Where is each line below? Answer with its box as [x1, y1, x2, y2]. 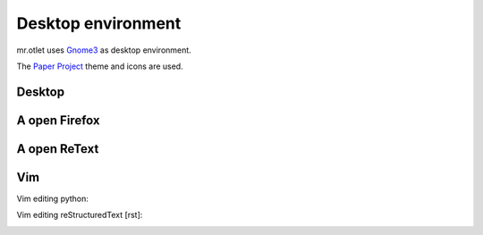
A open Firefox [16, 113, 100, 128]
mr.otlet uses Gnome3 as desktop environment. [16, 45, 191, 55]
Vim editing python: [16, 193, 89, 204]
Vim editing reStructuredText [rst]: [16, 210, 143, 221]
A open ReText [16, 141, 99, 156]
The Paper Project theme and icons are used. [16, 61, 183, 71]
